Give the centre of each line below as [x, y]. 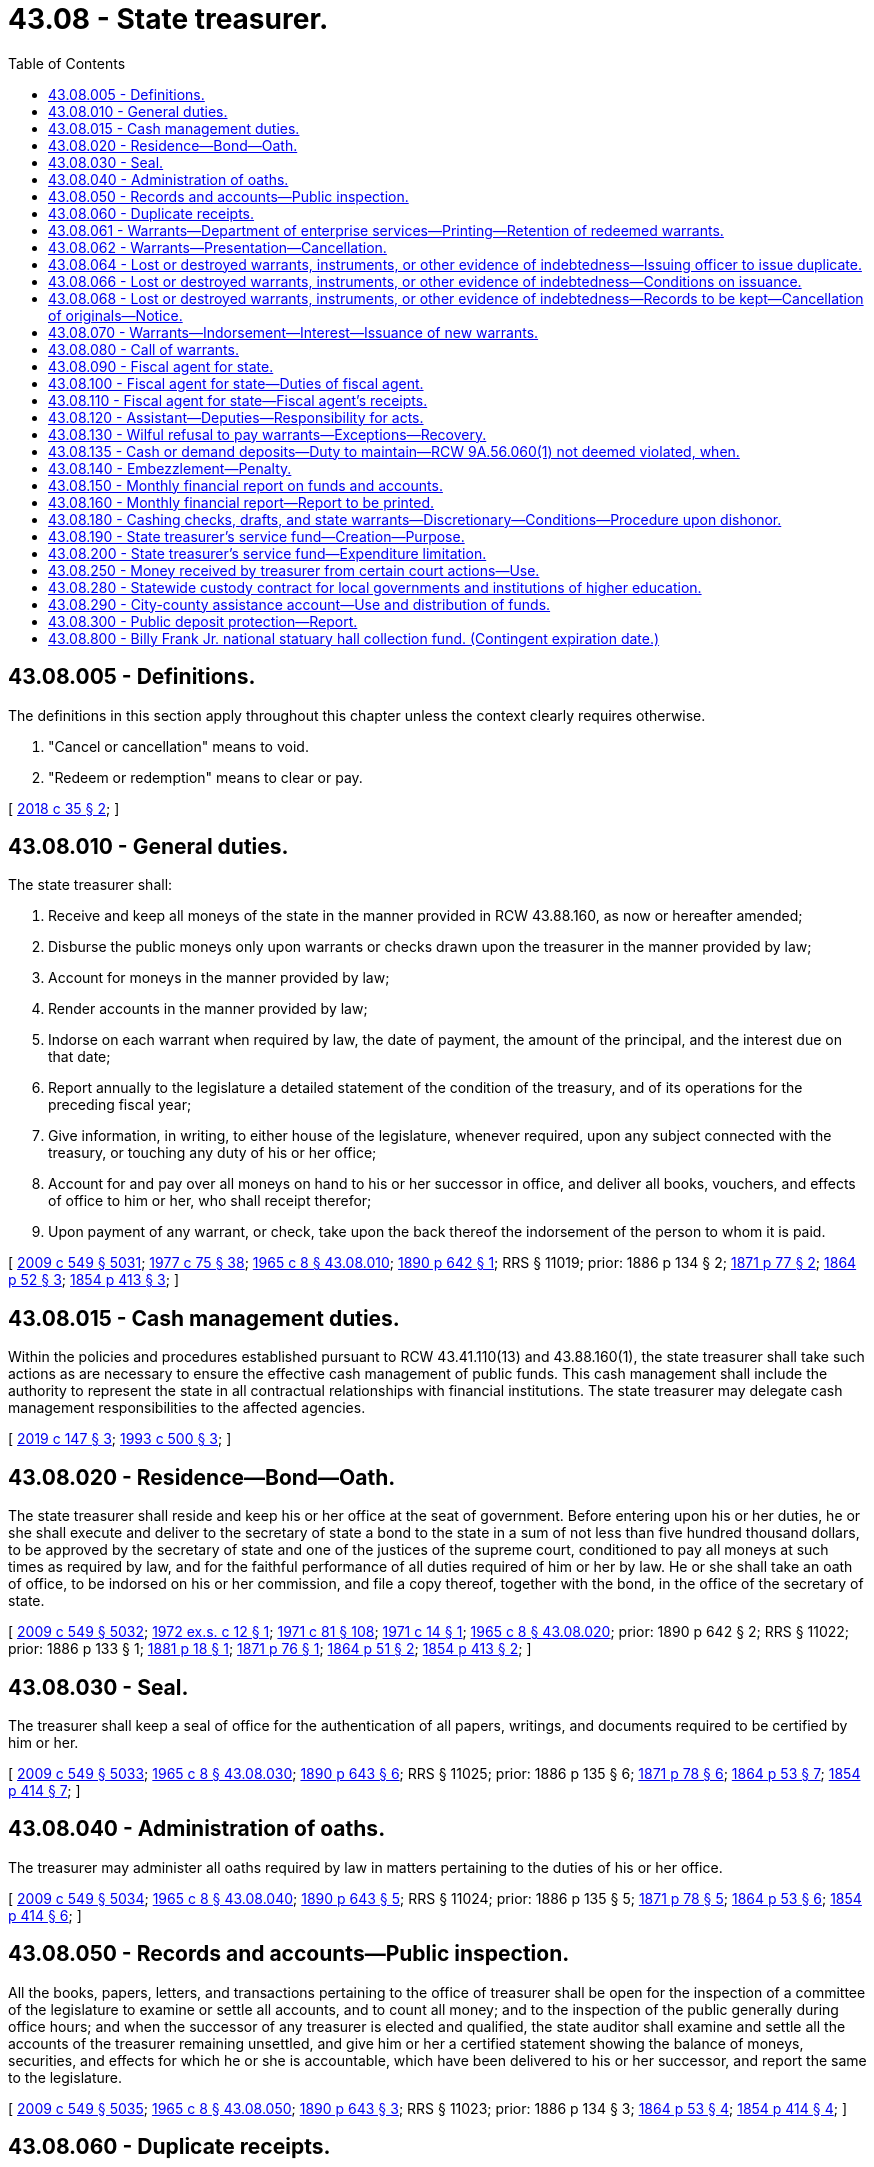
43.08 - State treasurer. [168, 19]
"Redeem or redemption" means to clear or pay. [205, 777]
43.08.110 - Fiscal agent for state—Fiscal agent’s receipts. [238, 400]
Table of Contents [67, 63]
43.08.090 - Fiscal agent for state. [161, 366]
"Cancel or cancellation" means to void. [178, 746]
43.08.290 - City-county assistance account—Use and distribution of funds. [299, 604]
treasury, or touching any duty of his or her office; [212, 1153]
